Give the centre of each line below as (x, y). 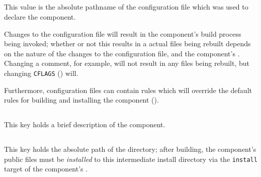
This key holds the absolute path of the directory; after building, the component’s (130, 149)
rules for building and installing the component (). (81, 100)
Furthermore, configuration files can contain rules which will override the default (128, 90)
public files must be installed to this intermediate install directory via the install (131, 159)
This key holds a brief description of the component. (85, 124)
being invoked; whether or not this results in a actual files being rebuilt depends (127, 43)
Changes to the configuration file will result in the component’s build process (123, 33)
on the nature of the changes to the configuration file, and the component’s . (122, 53)
